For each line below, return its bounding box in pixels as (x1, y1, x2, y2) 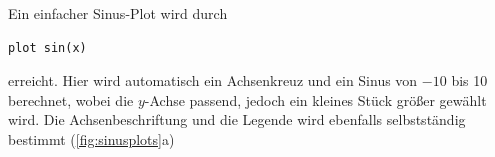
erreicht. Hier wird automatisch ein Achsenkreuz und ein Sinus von (8, 70, 418, 91)
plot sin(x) (8, 40, 87, 55)
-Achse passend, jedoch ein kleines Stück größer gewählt (144, 89, 487, 110)
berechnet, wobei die (8, 89, 134, 110)
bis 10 (451, 70, 488, 91)
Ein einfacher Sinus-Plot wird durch (8, 3, 228, 23)
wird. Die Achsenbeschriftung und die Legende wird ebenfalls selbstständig (8, 109, 466, 130)
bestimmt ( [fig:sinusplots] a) (8, 128, 175, 149)
